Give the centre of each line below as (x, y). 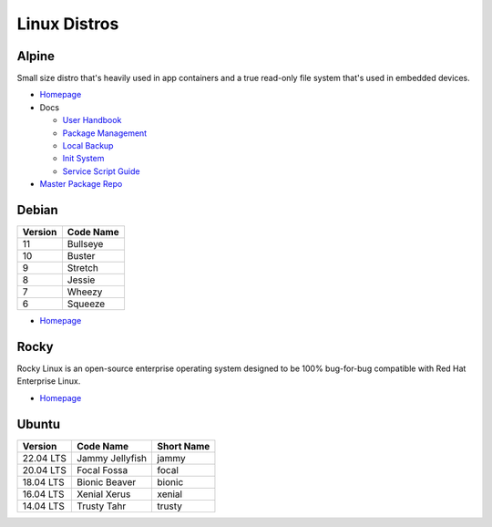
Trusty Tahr (101, 506)
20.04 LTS (45, 470)
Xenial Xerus (103, 494)
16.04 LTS (43, 494)
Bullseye (85, 244)
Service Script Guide (101, 171)
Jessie (81, 280)
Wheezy (85, 292)
